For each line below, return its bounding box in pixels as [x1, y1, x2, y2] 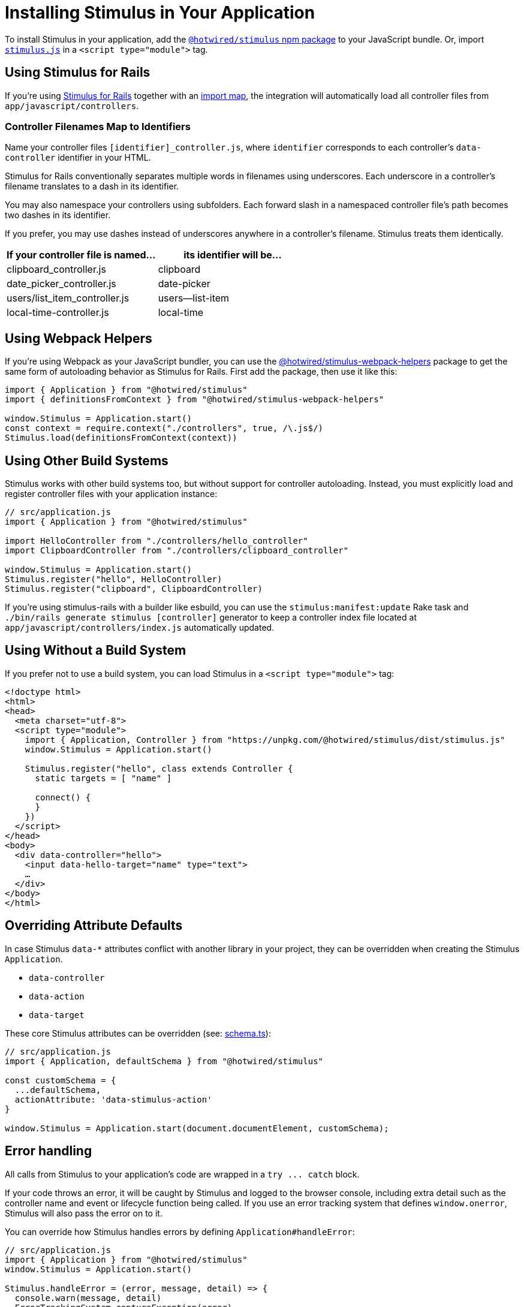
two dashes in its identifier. [5, 210, 111, 221]
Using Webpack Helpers [5, 330, 152, 346]
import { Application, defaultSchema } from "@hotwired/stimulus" [5, 1056, 324, 1066]
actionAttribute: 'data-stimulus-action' [14, 1094, 212, 1104]
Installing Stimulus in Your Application [5, 2, 315, 23]
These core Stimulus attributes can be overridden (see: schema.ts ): [5, 1028, 271, 1038]
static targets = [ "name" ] [35, 773, 172, 783]
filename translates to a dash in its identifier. [5, 181, 179, 192]
